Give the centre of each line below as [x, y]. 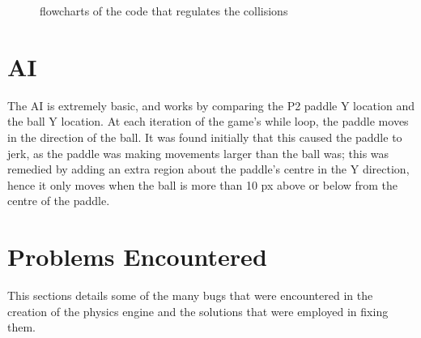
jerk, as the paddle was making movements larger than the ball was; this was [198, 153]
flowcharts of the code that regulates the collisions [164, 11]
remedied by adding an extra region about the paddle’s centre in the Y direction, [208, 169]
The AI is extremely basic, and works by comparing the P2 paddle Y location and [211, 105]
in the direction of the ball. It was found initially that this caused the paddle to [205, 137]
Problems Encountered [137, 257]
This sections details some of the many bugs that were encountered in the [190, 295]
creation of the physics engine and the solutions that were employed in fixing [198, 311]
